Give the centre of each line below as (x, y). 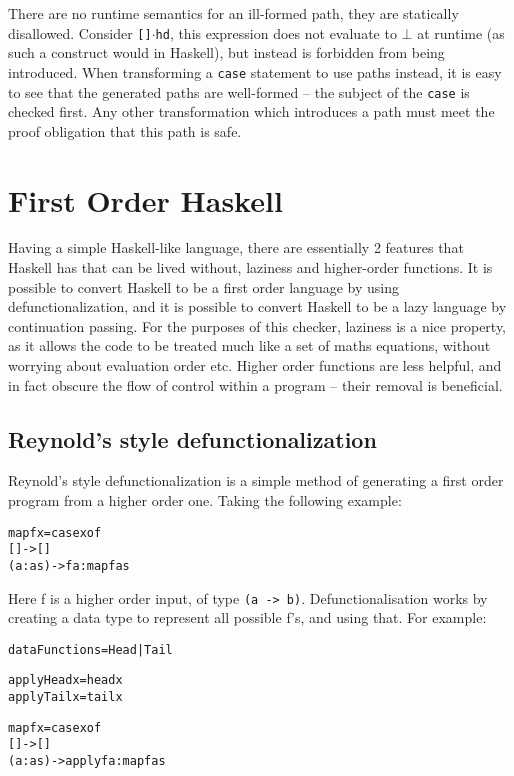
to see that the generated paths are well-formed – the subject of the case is (239, 91)
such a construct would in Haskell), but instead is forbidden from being (226, 52)
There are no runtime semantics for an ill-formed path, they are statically (233, 13)
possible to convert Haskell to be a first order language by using (203, 286)
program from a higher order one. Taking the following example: (205, 500)
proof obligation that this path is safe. (125, 130)
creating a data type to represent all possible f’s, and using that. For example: (247, 617)
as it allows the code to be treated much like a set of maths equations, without (249, 345)
